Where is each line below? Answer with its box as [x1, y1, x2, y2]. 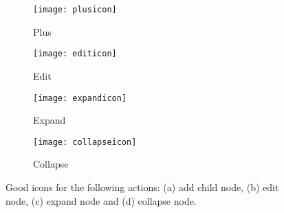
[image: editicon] [33, 49, 117, 59]
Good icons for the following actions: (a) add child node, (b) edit [6, 180, 279, 194]
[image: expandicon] [33, 93, 127, 103]
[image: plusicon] [33, 5, 117, 14]
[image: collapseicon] [33, 137, 137, 147]
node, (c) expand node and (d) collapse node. [6, 193, 197, 208]
